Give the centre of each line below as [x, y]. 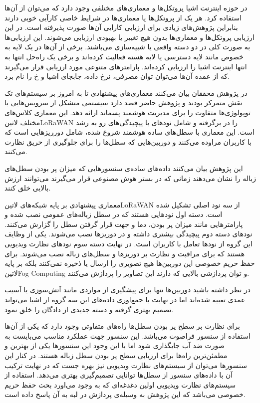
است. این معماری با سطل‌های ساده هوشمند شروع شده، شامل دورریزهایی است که [130, 132]
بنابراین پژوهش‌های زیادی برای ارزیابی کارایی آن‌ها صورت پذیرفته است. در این [121, 27]
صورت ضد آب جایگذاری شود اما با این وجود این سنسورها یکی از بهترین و [115, 345]
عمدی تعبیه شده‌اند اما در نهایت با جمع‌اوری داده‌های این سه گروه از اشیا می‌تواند [125, 300]
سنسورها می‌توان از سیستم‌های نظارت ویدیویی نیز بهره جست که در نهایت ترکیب [126, 365]
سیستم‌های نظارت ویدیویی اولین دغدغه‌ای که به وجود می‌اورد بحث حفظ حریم [120, 384]
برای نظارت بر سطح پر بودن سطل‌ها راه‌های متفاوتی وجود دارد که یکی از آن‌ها [122, 326]
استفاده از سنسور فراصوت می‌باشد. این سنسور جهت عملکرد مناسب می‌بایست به [128, 335]
